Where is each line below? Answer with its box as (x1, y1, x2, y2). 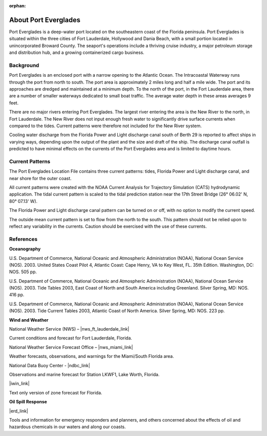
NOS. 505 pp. (9, 269, 37, 275)
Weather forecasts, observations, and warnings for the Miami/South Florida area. (9, 353, 174, 359)
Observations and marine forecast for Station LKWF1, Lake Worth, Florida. (9, 372, 160, 377)
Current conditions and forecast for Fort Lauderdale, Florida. (9, 335, 133, 341)
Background (9, 62, 40, 69)
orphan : (9, 3, 26, 8)
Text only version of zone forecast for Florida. (9, 389, 102, 395)
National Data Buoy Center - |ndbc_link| (9, 362, 90, 368)
